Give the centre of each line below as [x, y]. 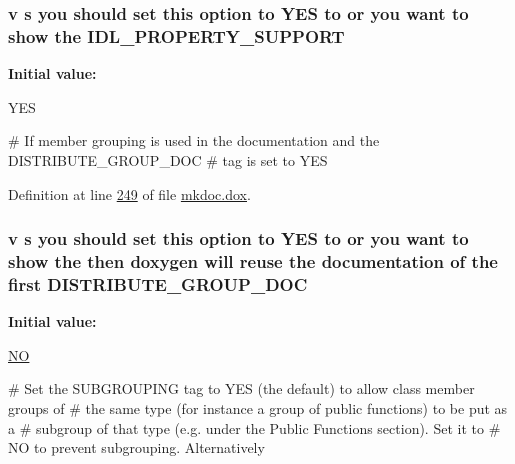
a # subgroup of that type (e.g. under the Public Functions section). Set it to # [254, 427]
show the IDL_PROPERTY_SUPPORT [176, 35]
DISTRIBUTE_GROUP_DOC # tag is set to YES [168, 159]
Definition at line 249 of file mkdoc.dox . [129, 193]
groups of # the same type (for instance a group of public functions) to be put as [258, 407]
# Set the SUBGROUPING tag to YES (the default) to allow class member [241, 388]
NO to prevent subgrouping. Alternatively [136, 447]
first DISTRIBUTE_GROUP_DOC [158, 283]
